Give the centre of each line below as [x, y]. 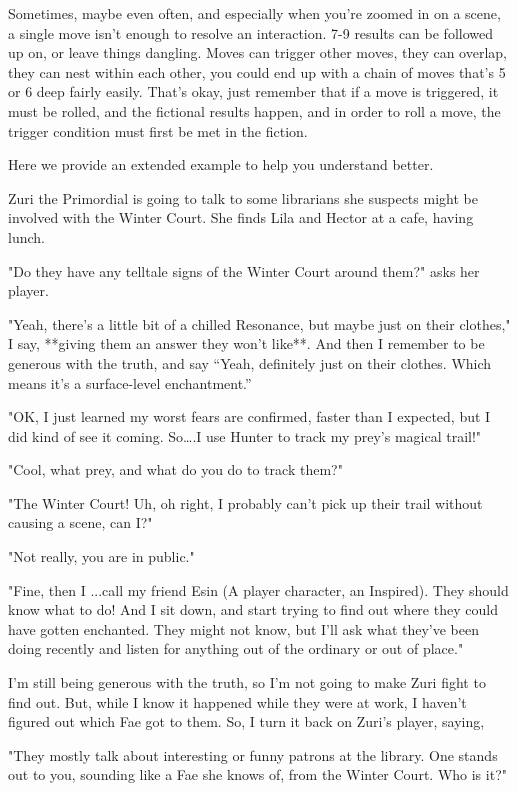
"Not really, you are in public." [101, 556]
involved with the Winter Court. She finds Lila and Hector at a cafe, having [241, 217]
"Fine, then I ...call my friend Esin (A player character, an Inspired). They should [258, 589]
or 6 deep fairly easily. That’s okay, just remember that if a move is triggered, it [253, 91]
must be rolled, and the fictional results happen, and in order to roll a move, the [254, 110]
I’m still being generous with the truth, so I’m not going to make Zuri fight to [247, 682]
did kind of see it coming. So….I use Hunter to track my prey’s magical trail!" [245, 435]
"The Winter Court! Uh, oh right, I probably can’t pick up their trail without [245, 502]
